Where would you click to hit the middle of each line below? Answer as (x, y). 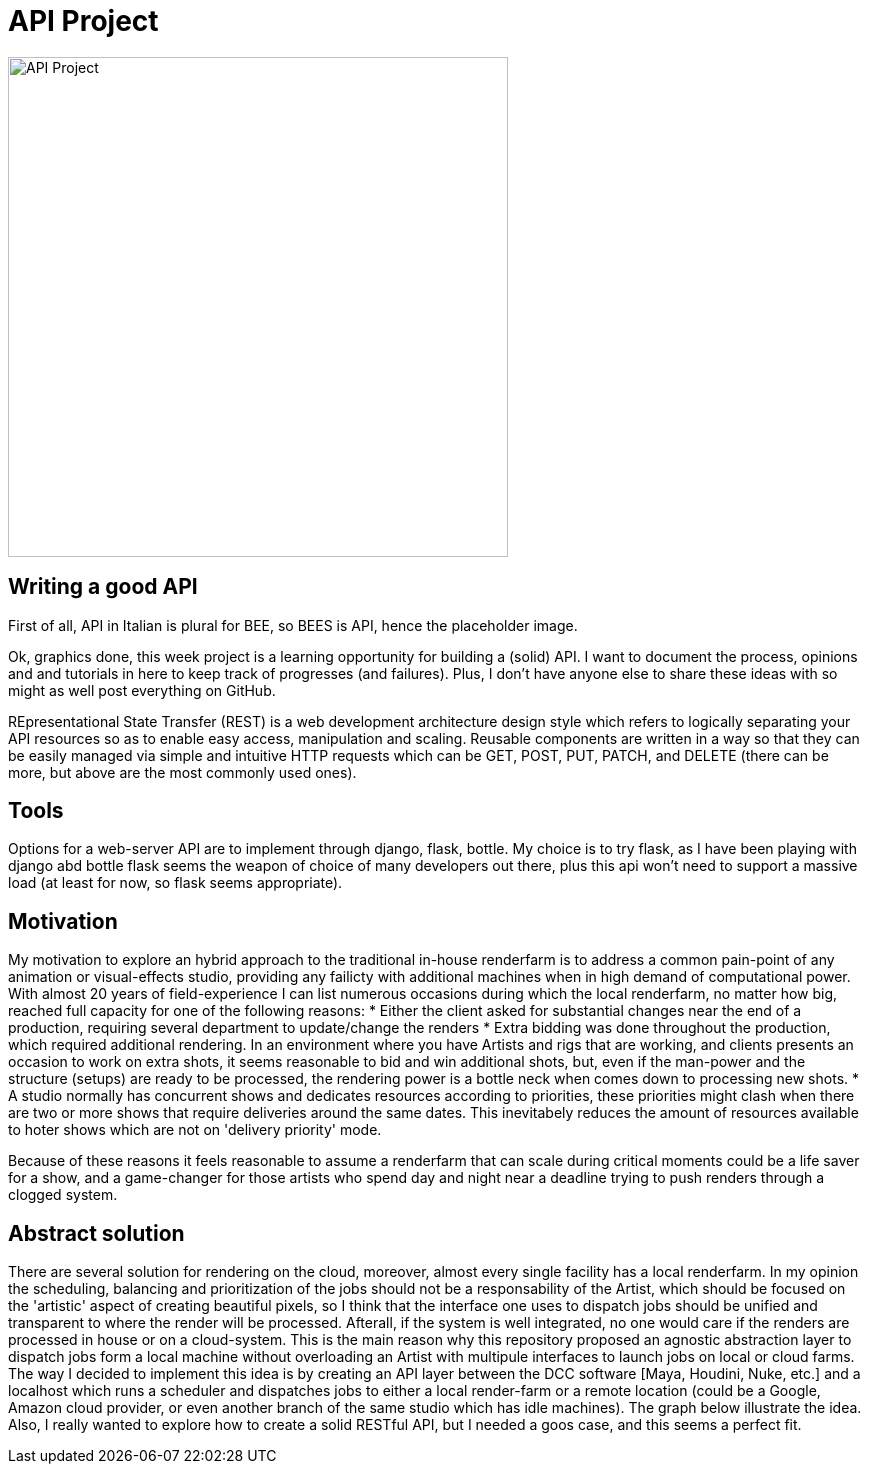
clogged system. (63, 1195)
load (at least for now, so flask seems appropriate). (175, 883)
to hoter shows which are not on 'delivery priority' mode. (195, 1130)
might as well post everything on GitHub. (142, 690)
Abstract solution (96, 1233)
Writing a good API (103, 587)
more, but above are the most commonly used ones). (182, 772)
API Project (83, 21)
